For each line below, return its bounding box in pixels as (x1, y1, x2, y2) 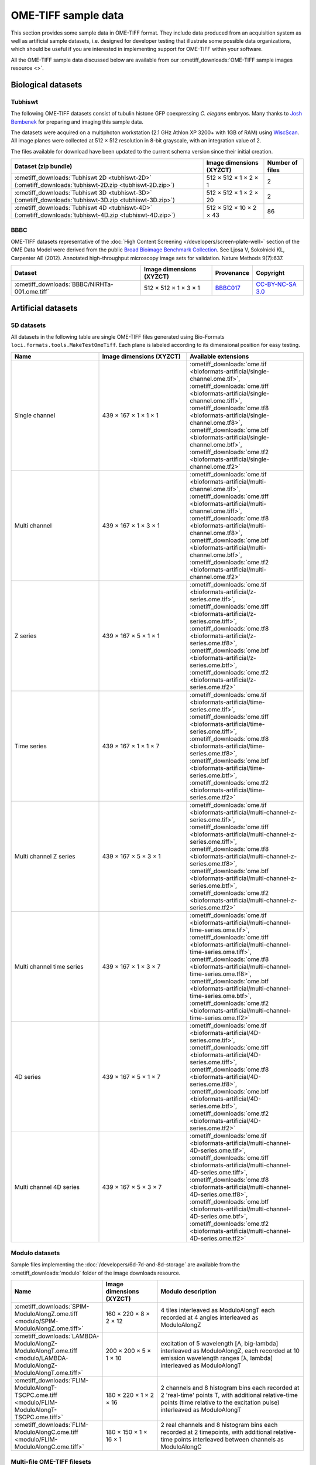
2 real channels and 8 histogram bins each (160, 1421, 278, 1429)
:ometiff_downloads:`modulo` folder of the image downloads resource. (11, 1269, 181, 1276)
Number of (267, 159, 298, 167)
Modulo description (160, 1287, 217, 1296)
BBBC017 (215, 284, 241, 292)
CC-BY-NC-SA (256, 280, 297, 288)
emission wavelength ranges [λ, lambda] (160, 1354, 273, 1362)
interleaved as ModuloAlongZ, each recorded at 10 (160, 1347, 300, 1355)
